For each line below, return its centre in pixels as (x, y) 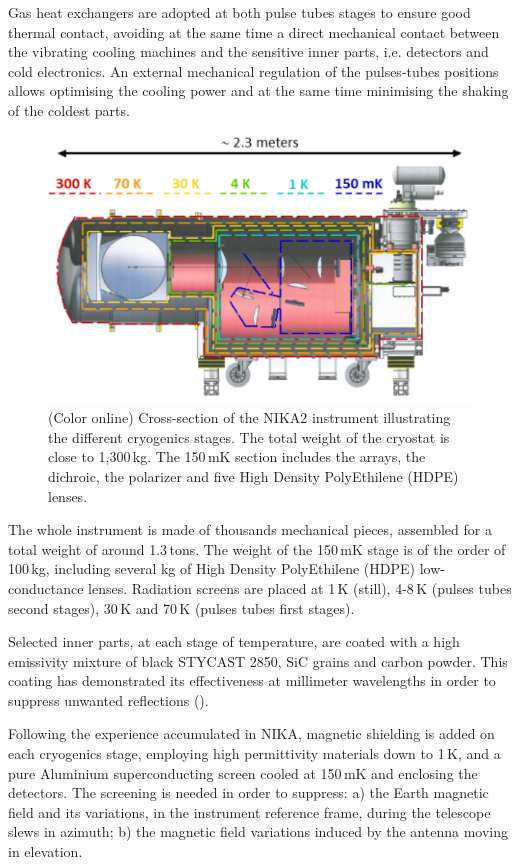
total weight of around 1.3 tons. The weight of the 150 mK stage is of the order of (257, 548)
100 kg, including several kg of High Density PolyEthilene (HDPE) (212, 568)
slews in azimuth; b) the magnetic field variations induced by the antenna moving (258, 831)
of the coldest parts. (69, 109)
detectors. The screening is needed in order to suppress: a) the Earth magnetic (248, 792)
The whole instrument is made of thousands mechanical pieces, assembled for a (250, 529)
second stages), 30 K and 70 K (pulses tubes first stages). (181, 607)
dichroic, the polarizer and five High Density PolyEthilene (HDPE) (253, 475)
